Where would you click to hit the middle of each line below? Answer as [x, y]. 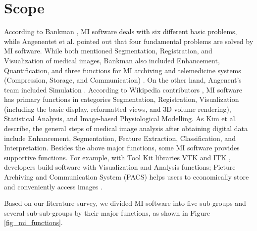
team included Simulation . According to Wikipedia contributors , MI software [123, 89]
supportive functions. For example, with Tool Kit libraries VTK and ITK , [117, 157]
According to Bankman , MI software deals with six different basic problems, [121, 31]
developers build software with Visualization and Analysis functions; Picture [120, 167]
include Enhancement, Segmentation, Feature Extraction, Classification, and [120, 138]
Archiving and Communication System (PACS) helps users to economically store [127, 177]
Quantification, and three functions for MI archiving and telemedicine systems [123, 70]
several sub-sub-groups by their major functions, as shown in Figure [107, 212]
